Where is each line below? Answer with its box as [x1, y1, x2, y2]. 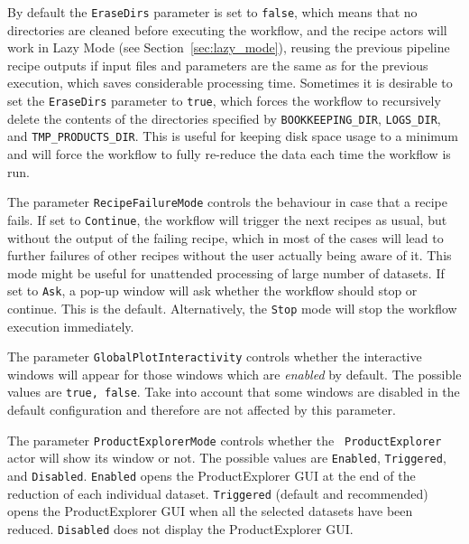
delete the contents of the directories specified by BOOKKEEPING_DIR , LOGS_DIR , [7, 108, 441, 127]
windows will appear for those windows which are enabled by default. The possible [7, 364, 462, 383]
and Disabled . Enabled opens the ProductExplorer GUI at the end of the [7, 466, 416, 484]
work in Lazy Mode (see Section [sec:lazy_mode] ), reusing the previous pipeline [7, 38, 450, 57]
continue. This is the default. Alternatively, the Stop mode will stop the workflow [7, 298, 457, 317]
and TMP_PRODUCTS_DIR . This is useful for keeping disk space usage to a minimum [7, 127, 459, 145]
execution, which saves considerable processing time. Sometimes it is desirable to [7, 73, 453, 92]
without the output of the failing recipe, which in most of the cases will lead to [7, 228, 444, 247]
